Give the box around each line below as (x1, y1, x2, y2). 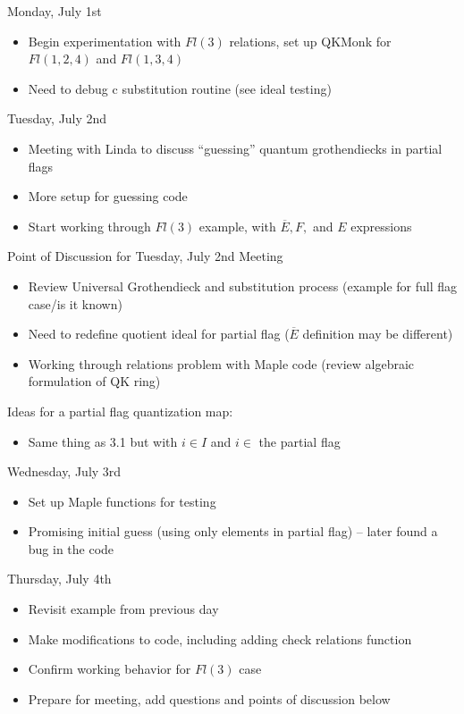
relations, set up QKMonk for (229, 31, 392, 50)
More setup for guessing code (28, 187, 188, 206)
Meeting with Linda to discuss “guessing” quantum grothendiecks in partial (28, 139, 443, 157)
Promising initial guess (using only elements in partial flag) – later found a (28, 522, 438, 541)
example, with (198, 216, 276, 235)
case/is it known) (28, 294, 122, 313)
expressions (350, 216, 412, 235)
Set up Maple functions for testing (28, 491, 216, 510)
